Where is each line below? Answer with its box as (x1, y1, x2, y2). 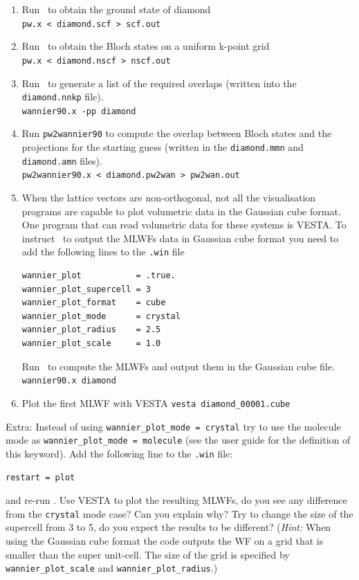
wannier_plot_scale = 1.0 (21, 338, 161, 349)
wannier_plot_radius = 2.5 (21, 325, 161, 335)
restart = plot (6, 472, 75, 482)
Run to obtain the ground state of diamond (21, 2, 211, 16)
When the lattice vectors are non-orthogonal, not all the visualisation (21, 190, 316, 205)
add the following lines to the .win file (21, 244, 185, 259)
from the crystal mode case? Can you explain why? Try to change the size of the (6, 506, 353, 520)
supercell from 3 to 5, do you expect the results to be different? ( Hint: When (6, 520, 331, 534)
